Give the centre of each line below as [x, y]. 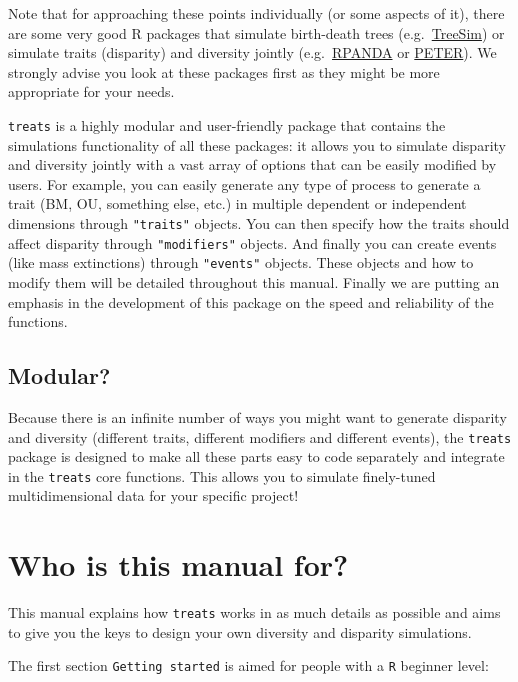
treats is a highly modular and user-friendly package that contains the [227, 124]
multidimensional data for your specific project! [153, 495]
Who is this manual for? [178, 564]
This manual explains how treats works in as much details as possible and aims [254, 612]
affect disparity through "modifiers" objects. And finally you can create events [252, 242]
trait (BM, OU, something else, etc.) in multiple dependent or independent [237, 203]
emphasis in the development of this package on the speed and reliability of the [251, 301]
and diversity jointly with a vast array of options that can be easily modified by [252, 164]
